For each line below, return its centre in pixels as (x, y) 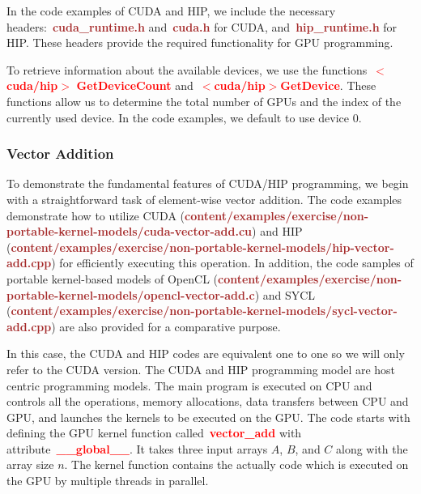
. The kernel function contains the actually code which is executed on (236, 464)
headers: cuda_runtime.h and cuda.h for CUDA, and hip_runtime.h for (202, 26)
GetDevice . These (328, 85)
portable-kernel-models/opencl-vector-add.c (131, 294)
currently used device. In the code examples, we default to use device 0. (184, 117)
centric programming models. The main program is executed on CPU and (189, 385)
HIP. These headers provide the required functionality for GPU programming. (200, 43)
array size (30, 464)
